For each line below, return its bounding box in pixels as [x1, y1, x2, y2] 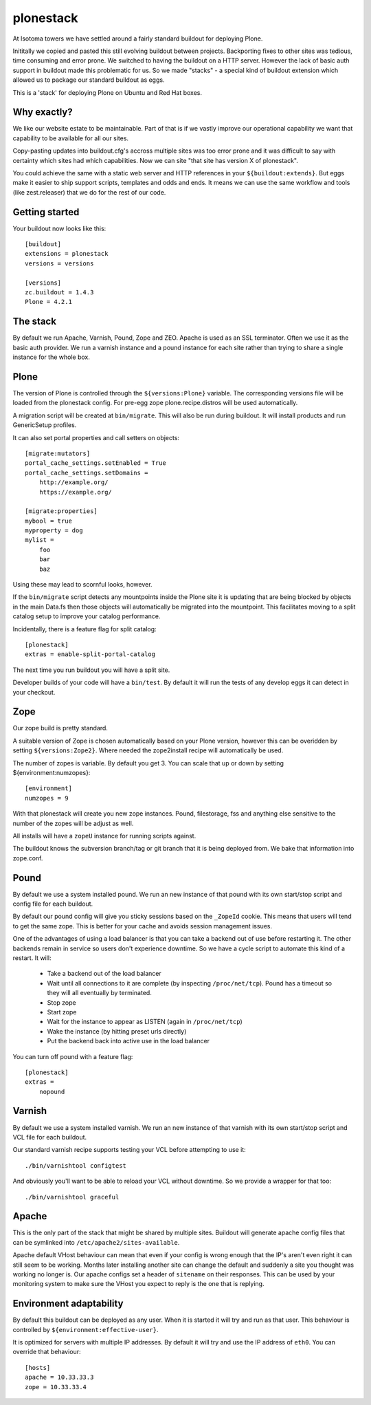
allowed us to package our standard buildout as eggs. [12, 76, 165, 84]
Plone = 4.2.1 [25, 298, 72, 306]
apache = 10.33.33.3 [25, 1373, 94, 1382]
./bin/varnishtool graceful [25, 1193, 120, 1201]
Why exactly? [12, 107, 73, 118]
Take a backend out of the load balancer [47, 970, 161, 978]
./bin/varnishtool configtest [25, 1162, 127, 1169]
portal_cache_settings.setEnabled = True [25, 459, 166, 467]
